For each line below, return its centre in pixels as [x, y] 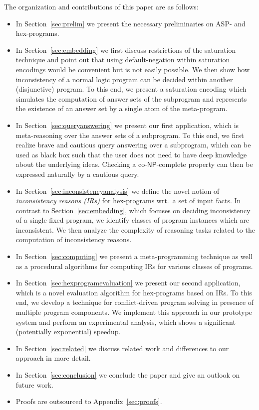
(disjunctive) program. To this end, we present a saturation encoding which [131, 89]
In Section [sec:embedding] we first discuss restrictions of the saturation [126, 50]
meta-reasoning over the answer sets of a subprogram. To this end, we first [130, 135]
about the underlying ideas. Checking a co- [81, 164]
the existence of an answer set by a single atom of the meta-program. [122, 108]
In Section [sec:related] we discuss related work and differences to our [122, 348]
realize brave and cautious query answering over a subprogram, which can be [133, 145]
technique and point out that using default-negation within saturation [123, 60]
